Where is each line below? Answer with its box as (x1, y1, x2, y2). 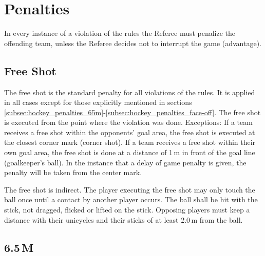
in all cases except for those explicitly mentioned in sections (4, 97, 192, 108)
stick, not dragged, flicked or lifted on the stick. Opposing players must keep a (4, 204, 250, 215)
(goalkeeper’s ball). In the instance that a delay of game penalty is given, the (4, 157, 247, 167)
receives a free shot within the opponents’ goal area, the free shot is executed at (4, 126, 255, 137)
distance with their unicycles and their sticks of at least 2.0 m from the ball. (4, 214, 243, 225)
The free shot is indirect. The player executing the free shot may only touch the (4, 184, 255, 195)
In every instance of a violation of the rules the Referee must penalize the (4, 28, 236, 38)
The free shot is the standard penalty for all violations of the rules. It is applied (4, 87, 255, 97)
